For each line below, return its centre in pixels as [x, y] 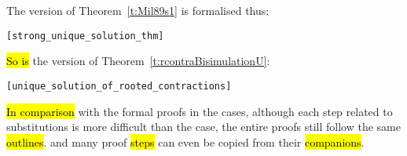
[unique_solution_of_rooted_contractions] [119, 86]
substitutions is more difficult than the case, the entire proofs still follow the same [203, 127]
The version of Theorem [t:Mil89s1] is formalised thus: [138, 10]
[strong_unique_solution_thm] [85, 36]
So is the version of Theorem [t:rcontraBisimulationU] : [138, 61]
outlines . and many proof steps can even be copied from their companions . [185, 141]
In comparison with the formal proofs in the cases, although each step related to [200, 111]
